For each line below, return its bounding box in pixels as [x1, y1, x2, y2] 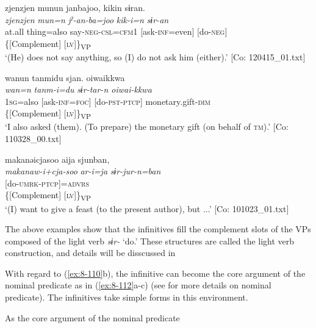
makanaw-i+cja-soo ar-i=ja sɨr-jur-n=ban [5, 165, 161, 177]
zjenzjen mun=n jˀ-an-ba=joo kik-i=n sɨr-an [5, 13, 169, 26]
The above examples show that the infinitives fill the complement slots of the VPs [5, 223, 311, 235]
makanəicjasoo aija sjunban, [5, 152, 110, 165]
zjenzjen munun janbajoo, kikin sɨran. [5, 1, 146, 13]
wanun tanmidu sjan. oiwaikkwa [5, 71, 125, 84]
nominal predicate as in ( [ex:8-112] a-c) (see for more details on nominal [5, 279, 271, 291]
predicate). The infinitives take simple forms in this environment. [5, 291, 248, 304]
